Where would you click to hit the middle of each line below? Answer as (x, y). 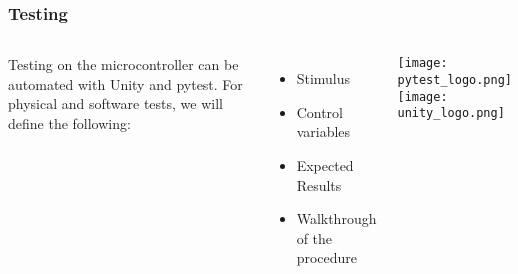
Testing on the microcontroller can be (123, 64)
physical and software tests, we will (115, 103)
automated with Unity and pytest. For (125, 83)
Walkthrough (336, 218)
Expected (325, 165)
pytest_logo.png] (455, 79)
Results (319, 184)
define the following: (69, 123)
